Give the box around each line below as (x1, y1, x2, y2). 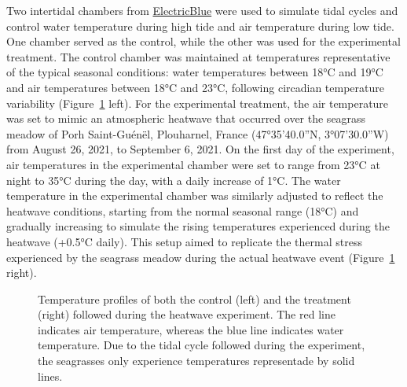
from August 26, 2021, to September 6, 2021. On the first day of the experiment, (6, 141, 394, 157)
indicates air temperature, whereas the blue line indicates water (38, 321, 344, 337)
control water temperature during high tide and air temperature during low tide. (6, 17, 394, 34)
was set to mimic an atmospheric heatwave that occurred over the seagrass (6, 110, 366, 127)
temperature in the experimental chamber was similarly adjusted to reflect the (6, 187, 383, 204)
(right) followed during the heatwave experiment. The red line (38, 306, 335, 322)
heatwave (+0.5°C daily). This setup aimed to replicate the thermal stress (6, 233, 362, 249)
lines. (38, 367, 63, 384)
